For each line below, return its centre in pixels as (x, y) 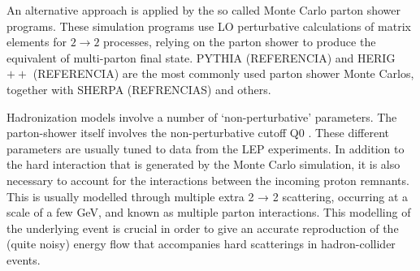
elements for (37, 42)
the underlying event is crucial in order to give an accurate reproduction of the (203, 228)
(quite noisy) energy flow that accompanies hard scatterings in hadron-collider (201, 244)
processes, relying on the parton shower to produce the (240, 42)
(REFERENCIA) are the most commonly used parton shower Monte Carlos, (223, 73)
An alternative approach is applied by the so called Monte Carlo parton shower (204, 10)
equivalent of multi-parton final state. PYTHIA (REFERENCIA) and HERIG (201, 57)
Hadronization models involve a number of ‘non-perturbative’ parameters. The (202, 116)
